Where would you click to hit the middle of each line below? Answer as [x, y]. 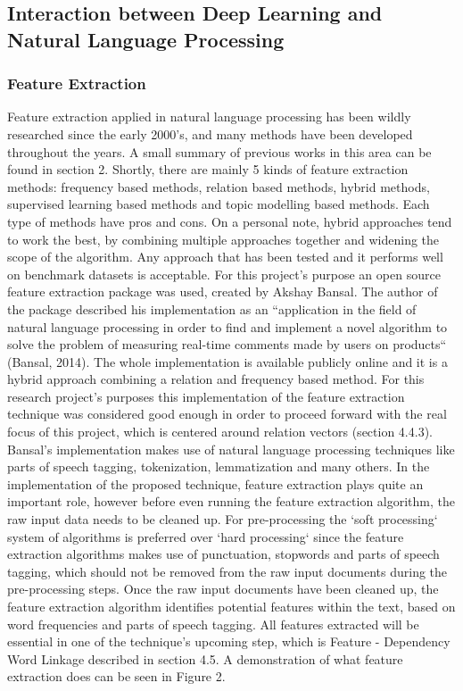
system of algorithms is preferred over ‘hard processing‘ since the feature [206, 536]
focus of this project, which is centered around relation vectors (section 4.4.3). [220, 432]
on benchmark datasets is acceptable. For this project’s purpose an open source [224, 274]
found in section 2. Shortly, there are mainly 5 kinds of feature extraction [208, 169]
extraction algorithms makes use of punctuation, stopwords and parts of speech [223, 554]
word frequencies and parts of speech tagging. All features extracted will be [213, 624]
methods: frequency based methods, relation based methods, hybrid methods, [219, 186]
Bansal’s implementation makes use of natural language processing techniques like [231, 449]
